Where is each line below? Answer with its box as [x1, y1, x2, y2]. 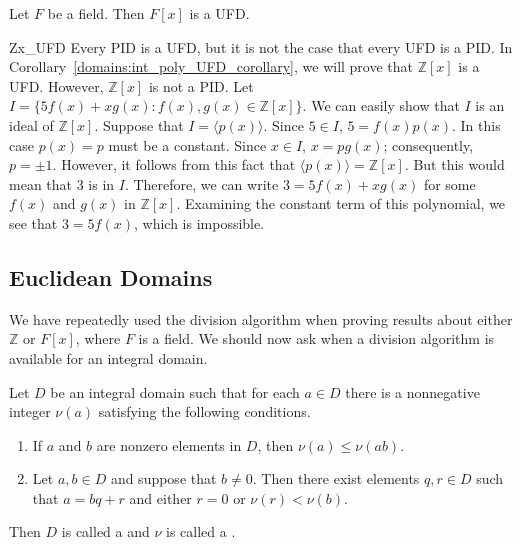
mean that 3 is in [9, 173, 115, 194]
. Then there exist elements [252, 468, 420, 489]
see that [9, 212, 58, 233]
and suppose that [110, 468, 217, 489]
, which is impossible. [133, 212, 265, 233]
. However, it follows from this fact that [52, 154, 296, 175]
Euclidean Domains [9, 261, 213, 292]
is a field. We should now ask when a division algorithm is [138, 328, 495, 349]
